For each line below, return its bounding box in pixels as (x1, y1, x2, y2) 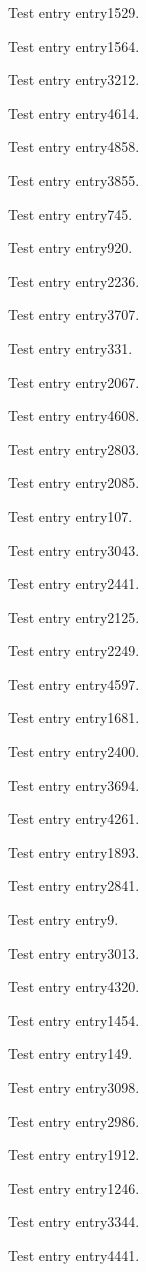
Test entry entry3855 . (8, 169, 140, 190)
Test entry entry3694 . (8, 774, 140, 795)
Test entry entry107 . (8, 505, 133, 526)
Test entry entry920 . (8, 237, 133, 258)
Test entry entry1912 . (8, 1144, 140, 1165)
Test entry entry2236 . (8, 270, 140, 291)
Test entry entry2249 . (8, 640, 140, 661)
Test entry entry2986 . (8, 1110, 140, 1131)
